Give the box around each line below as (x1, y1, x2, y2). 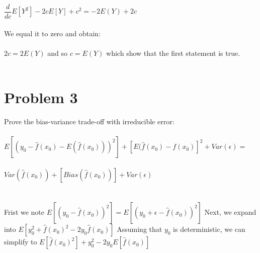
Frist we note (4, 207, 45, 217)
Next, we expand (204, 207, 256, 217)
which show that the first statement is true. (106, 47, 240, 58)
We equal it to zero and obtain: (4, 28, 101, 38)
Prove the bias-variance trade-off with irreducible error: (4, 116, 175, 127)
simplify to (4, 236, 37, 247)
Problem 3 (4, 87, 78, 108)
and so (47, 47, 68, 58)
